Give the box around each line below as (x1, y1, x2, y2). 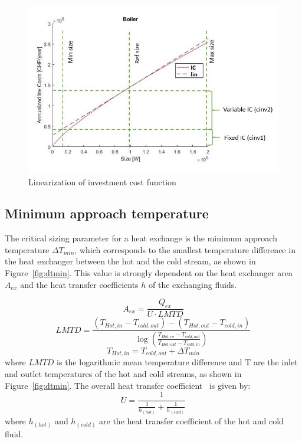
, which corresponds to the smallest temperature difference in (74, 243, 296, 256)
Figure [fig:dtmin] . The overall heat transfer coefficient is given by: (5, 379, 251, 391)
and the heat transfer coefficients (20, 278, 139, 290)
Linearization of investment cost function (28, 175, 176, 188)
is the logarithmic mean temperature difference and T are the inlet (57, 356, 298, 368)
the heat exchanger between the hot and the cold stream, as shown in (5, 255, 256, 267)
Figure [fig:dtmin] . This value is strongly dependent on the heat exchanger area (5, 267, 293, 279)
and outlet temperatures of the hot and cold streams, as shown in (5, 368, 242, 380)
